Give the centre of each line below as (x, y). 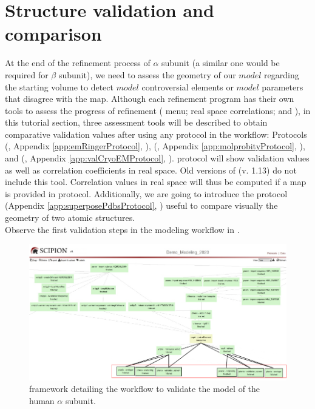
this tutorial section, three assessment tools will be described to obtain (136, 122)
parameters (283, 86)
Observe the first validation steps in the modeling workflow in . (122, 229)
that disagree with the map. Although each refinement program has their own (150, 99)
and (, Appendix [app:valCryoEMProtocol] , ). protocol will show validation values (157, 158)
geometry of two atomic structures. (70, 218)
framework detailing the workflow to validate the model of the (145, 389)
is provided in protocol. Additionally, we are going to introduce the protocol (146, 193)
